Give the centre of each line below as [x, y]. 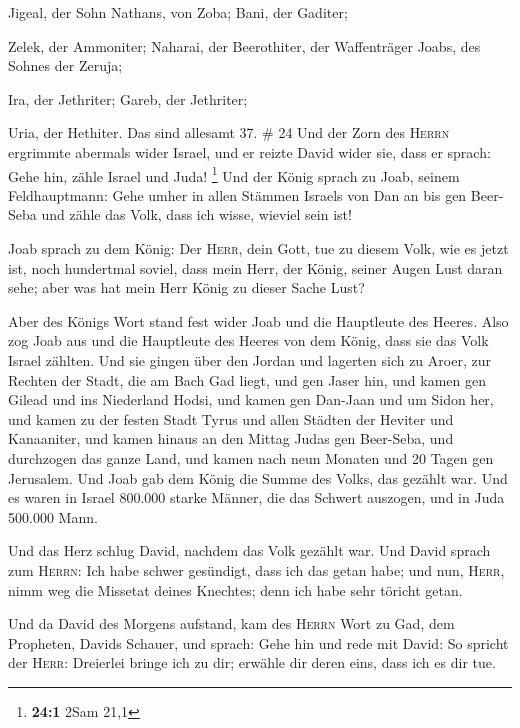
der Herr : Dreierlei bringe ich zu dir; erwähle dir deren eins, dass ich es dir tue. [252, 662]
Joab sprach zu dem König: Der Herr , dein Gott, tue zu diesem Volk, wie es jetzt [258, 248]
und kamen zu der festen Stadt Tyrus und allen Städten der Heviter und [231, 418]
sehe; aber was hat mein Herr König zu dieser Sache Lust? [186, 287]
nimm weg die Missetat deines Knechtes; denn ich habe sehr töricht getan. [235, 589]
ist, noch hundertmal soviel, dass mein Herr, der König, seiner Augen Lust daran [255, 267]
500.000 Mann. [53, 516]
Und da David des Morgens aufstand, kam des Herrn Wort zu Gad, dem [231, 623]
